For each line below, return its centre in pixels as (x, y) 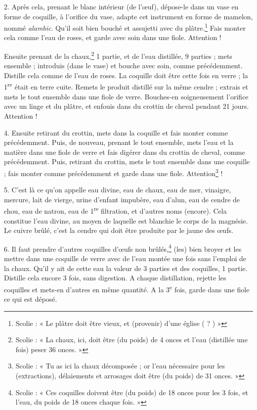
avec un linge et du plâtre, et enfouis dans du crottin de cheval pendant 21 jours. (127, 106)
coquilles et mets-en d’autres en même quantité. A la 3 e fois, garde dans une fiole (127, 288)
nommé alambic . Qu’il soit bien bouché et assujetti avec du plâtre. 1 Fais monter (125, 27)
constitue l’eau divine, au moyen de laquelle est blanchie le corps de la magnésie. (126, 220)
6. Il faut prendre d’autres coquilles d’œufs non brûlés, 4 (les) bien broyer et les (123, 248)
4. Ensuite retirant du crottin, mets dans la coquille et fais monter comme (116, 132)
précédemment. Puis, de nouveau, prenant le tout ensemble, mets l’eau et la (119, 142)
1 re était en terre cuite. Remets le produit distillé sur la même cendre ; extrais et (126, 86)
